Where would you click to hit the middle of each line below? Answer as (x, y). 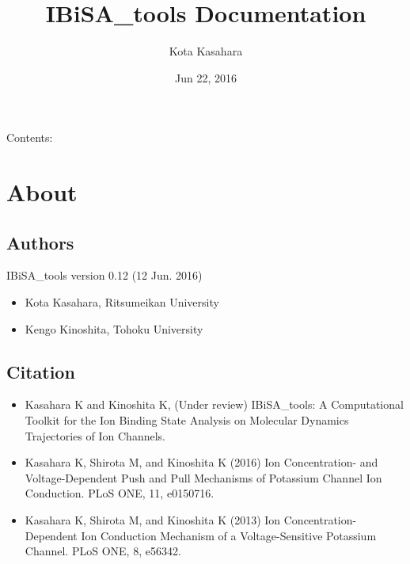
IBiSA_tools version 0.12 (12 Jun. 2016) (104, 275)
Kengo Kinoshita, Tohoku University (114, 328)
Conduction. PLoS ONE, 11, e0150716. (120, 493)
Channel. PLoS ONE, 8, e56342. (103, 551)
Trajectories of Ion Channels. (95, 435)
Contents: (30, 137)
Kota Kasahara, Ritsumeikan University (122, 302)
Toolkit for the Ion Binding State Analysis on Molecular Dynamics (187, 420)
